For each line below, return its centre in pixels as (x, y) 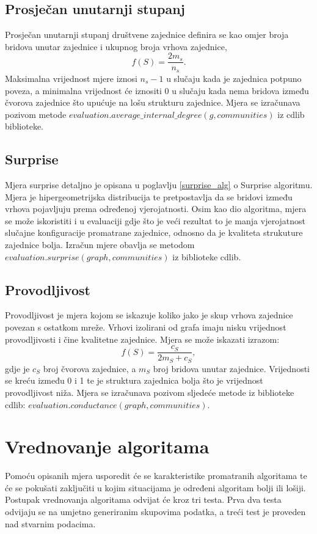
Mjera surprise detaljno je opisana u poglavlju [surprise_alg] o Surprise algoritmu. (159, 185)
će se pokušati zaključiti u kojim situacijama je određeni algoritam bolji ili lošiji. (155, 487)
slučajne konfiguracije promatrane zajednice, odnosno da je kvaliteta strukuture (154, 232)
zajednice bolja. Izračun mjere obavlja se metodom (100, 245)
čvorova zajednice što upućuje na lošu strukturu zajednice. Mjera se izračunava (153, 102)
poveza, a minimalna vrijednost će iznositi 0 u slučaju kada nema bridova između (157, 90)
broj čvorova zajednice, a (89, 368)
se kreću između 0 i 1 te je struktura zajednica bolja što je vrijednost (134, 380)
